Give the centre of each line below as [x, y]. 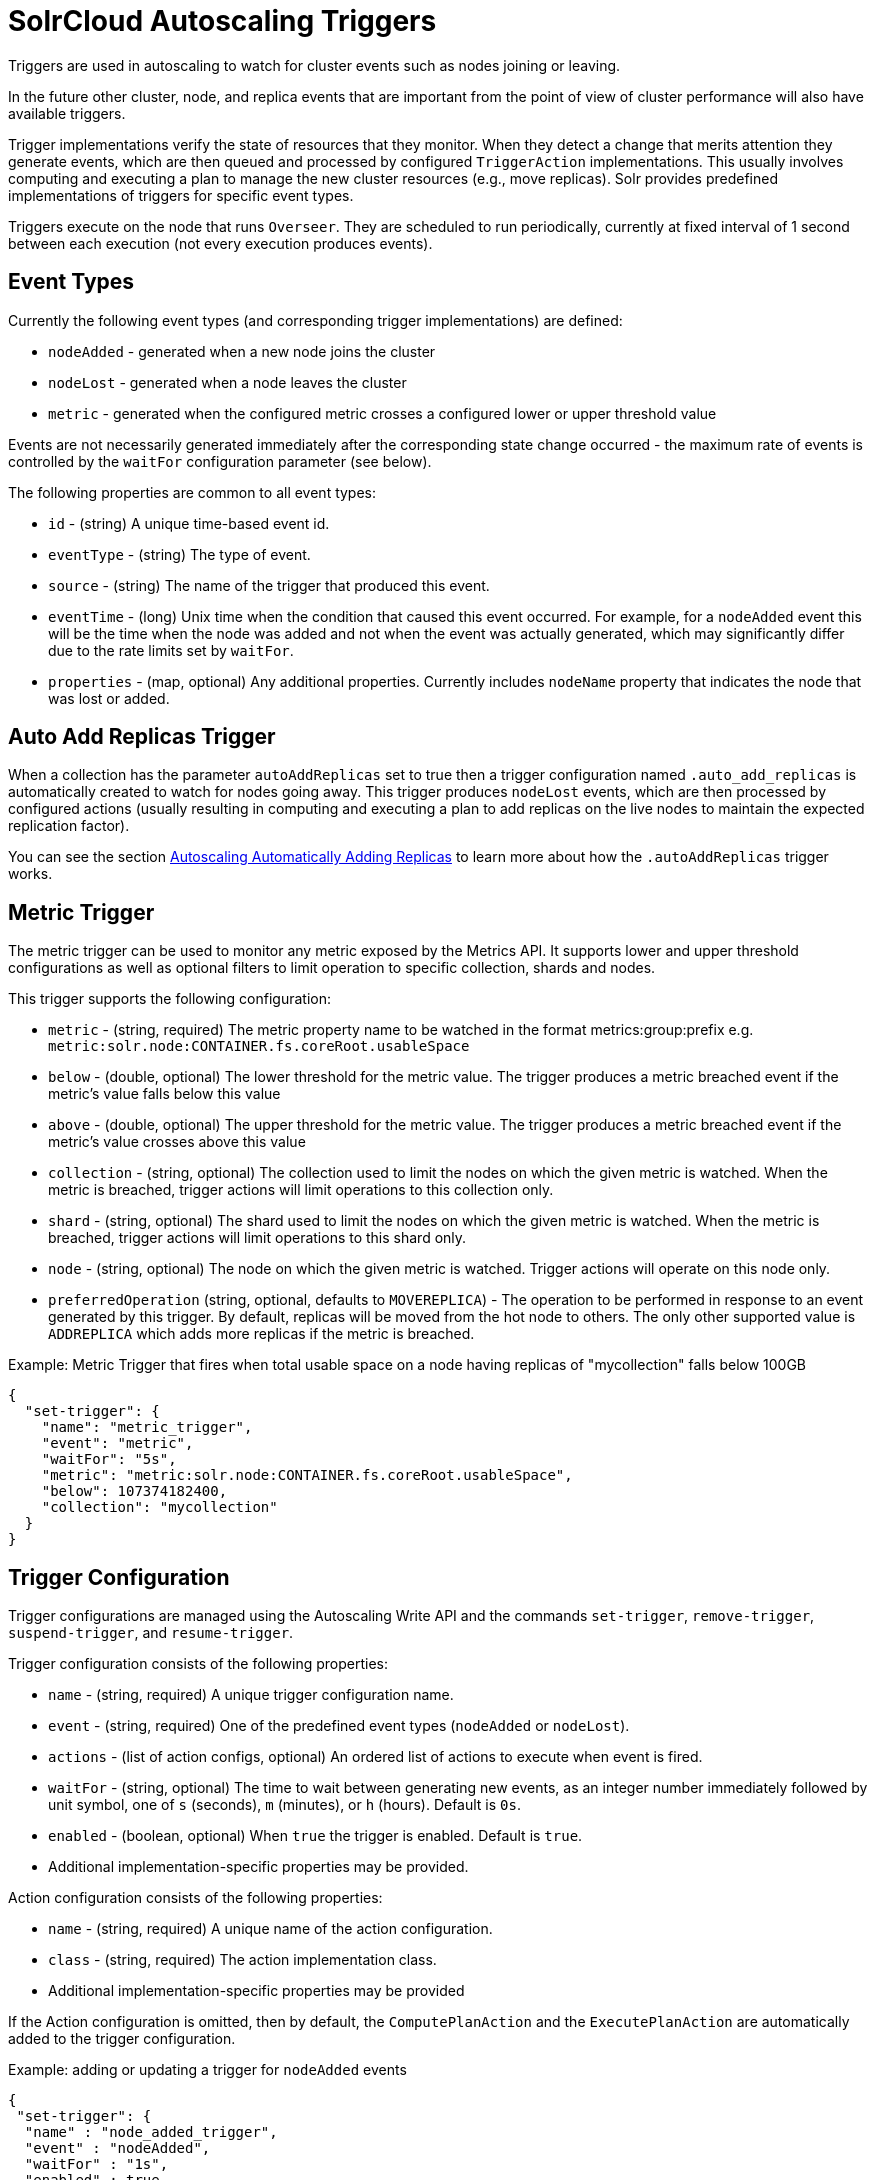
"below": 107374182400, [134, 1491]
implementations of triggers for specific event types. [181, 195]
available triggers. [67, 113]
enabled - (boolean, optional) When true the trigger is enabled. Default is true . [315, 1836]
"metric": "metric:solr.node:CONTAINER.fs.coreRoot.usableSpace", [307, 1475]
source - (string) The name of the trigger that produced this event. [269, 585]
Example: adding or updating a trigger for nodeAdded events [207, 2070]
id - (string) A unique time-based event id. [189, 523]
